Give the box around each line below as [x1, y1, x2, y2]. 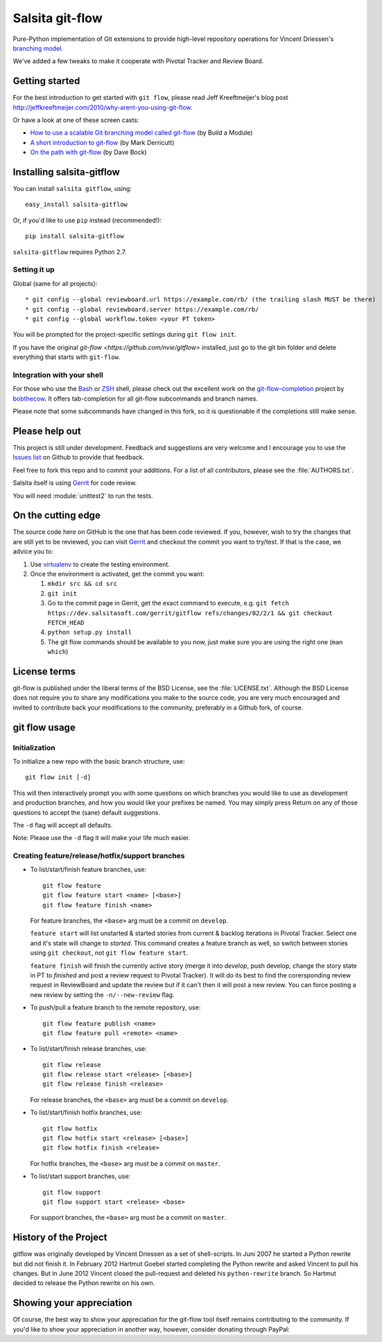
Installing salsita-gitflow [12, 167, 121, 178]
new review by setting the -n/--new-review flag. [30, 990, 175, 999]
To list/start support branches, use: [30, 1172, 131, 1180]
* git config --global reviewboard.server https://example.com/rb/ [25, 305, 259, 313]
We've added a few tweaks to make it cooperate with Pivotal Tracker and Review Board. [12, 57, 264, 65]
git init [47, 589, 78, 597]
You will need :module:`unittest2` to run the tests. [12, 492, 153, 500]
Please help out [12, 425, 81, 437]
